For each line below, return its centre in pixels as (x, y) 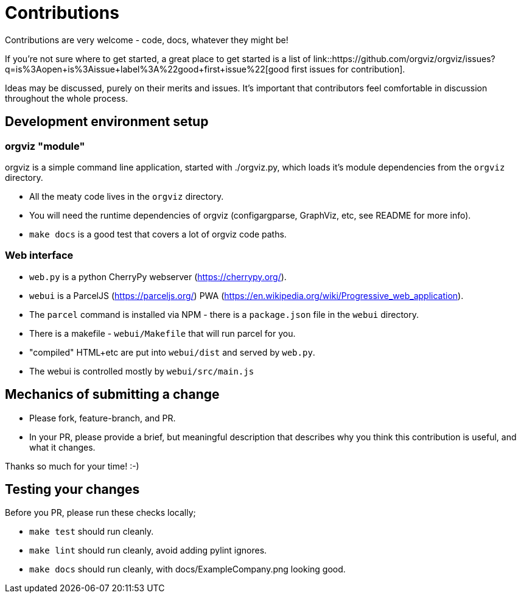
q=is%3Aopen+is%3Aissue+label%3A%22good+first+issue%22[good (147, 69)
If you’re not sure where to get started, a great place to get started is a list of (158, 58)
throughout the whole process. (67, 98)
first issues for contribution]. (348, 69)
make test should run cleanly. (92, 532)
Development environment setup (107, 122)
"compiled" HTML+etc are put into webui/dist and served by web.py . (172, 352)
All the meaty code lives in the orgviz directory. (127, 196)
